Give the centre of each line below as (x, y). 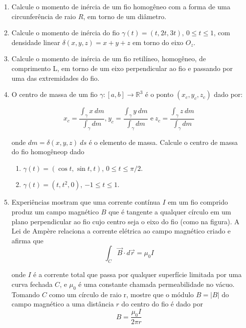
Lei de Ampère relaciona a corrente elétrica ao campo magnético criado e (121, 231)
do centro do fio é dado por (162, 304)
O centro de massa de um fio (55, 94)
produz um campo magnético (55, 211)
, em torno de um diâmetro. (125, 16)
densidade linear (36, 42)
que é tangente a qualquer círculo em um (170, 211)
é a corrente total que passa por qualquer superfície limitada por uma (138, 274)
